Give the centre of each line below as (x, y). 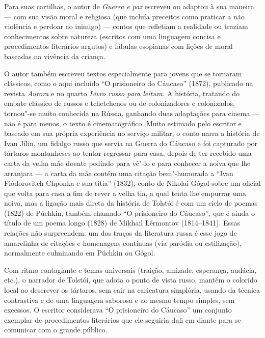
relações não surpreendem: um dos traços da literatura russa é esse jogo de (121, 233)
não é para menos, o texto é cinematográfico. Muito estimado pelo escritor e (123, 123)
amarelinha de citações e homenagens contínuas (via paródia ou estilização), (123, 243)
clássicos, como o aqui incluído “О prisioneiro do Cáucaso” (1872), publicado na (129, 83)
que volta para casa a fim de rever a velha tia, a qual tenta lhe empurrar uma (125, 193)
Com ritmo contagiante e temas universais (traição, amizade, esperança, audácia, (130, 270)
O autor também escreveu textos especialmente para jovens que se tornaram (123, 73)
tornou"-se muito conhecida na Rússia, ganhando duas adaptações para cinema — (132, 113)
